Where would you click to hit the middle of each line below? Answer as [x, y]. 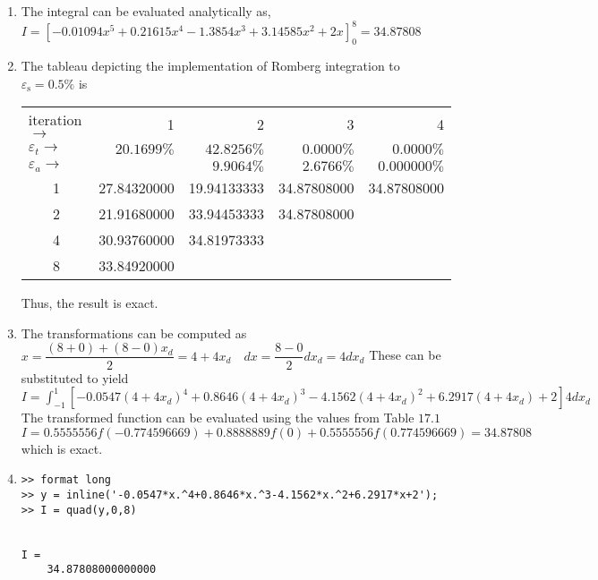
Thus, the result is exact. [90, 303]
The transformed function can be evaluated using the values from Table [218, 418]
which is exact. [62, 448]
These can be [405, 355]
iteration [55, 120]
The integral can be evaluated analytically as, [146, 11]
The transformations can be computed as [134, 333]
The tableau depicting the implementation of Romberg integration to [210, 66]
